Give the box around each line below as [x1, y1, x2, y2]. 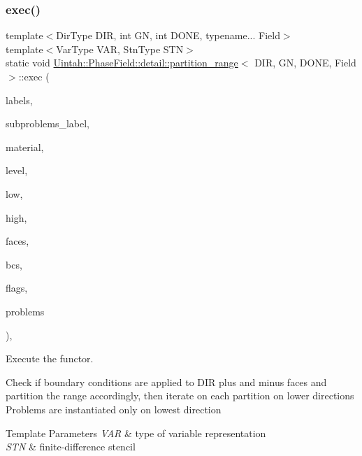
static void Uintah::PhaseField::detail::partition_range [6, 55, 238, 70]
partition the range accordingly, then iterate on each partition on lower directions [6, 388, 354, 403]
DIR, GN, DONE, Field [254, 55, 356, 70]
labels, [6, 92, 33, 107]
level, [6, 163, 28, 178]
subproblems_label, [6, 116, 89, 131]
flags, [6, 280, 28, 295]
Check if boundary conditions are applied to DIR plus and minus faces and [6, 374, 327, 389]
